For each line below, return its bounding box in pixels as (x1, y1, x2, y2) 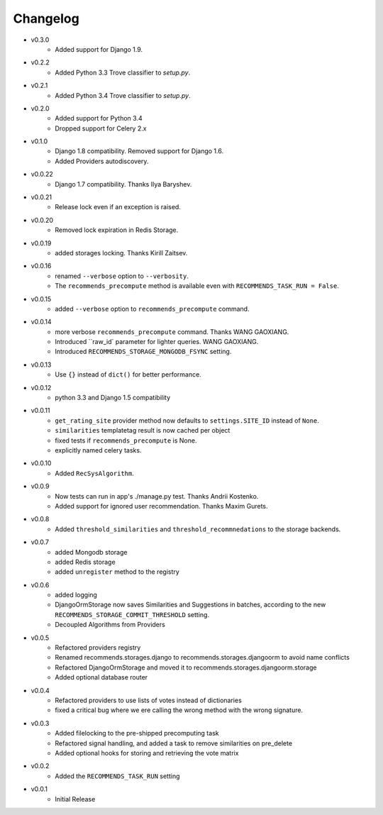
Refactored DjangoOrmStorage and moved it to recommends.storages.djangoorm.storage (55, 663, 317, 672)
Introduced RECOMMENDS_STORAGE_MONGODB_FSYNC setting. (55, 348, 232, 356)
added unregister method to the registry (55, 567, 180, 576)
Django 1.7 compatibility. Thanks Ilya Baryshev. (55, 179, 192, 188)
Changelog (13, 11, 79, 26)
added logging (55, 591, 97, 599)
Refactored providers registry (55, 643, 141, 652)
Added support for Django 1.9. (55, 45, 143, 53)
